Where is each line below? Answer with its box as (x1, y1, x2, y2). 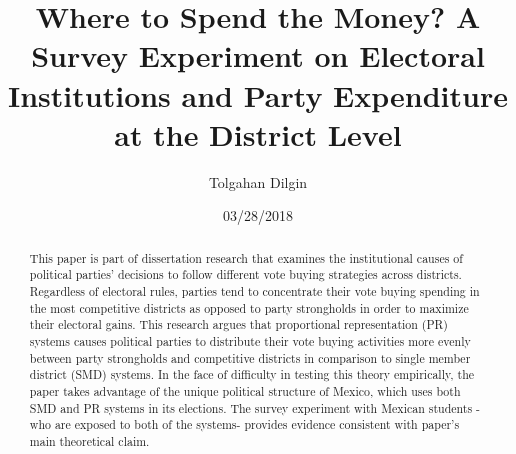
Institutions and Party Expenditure (8, 74, 508, 115)
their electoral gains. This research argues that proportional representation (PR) (29, 316, 448, 333)
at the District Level (114, 113, 402, 154)
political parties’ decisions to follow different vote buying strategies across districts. (29, 266, 462, 283)
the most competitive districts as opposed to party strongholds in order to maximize (29, 299, 469, 316)
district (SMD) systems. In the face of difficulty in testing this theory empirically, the (29, 366, 475, 383)
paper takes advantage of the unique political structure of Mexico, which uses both (29, 382, 461, 399)
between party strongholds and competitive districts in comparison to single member (29, 349, 471, 366)
